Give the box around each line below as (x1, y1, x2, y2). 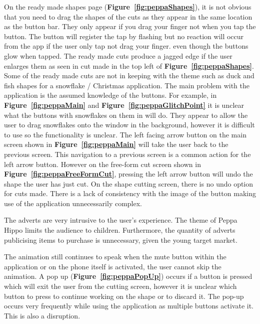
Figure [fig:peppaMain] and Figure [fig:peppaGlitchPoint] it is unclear (4, 99, 244, 110)
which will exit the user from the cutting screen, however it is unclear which (4, 281, 237, 291)
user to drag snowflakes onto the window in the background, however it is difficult (4, 119, 255, 130)
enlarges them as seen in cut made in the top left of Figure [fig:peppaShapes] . (4, 60, 254, 71)
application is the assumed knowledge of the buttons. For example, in (4, 90, 217, 100)
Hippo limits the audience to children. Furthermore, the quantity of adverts (4, 225, 235, 235)
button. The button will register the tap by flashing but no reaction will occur (4, 31, 244, 41)
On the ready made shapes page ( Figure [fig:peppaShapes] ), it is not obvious (4, 2, 251, 12)
